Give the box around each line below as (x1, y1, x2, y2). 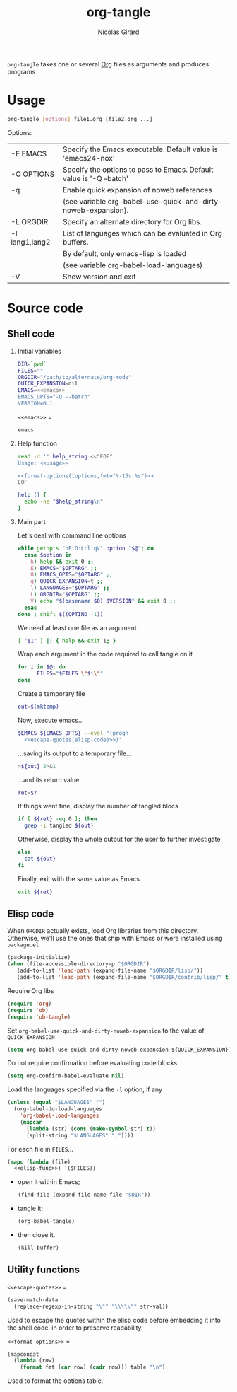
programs (7, 67, 36, 76)
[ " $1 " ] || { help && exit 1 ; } (17, 637, 116, 644)
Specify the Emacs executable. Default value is (62, 144, 219, 154)
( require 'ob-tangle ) (7, 1013, 71, 1021)
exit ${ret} (17, 888, 53, 895)
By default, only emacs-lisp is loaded (62, 248, 187, 258)
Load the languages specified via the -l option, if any (7, 1085, 163, 1094)
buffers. (62, 237, 89, 247)
